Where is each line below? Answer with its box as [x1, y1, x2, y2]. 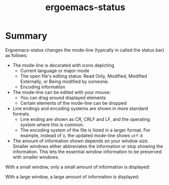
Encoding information [20, 83, 65, 90]
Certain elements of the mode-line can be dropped [20, 100, 127, 106]
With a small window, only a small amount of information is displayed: [5, 164, 151, 170]
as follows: [5, 52, 28, 58]
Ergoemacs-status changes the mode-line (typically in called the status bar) [5, 47, 164, 53]
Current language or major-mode [20, 68, 90, 74]
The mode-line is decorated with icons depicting [12, 62, 114, 68]
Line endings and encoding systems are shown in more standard [12, 105, 148, 111]
